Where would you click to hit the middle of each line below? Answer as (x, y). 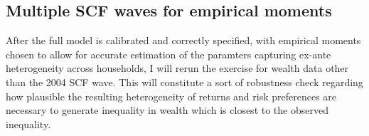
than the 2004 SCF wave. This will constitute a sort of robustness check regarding (184, 82)
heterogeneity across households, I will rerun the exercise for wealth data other (177, 68)
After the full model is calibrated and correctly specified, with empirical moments (183, 40)
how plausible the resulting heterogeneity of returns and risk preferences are (171, 96)
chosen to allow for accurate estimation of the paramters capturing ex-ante (169, 54)
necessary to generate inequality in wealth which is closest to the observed (167, 110)
